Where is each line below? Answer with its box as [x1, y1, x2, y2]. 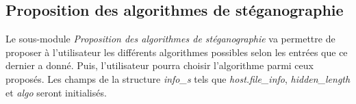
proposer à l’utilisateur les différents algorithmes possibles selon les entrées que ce [5, 44, 348, 59]
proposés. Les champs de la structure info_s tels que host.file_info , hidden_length [5, 71, 351, 86]
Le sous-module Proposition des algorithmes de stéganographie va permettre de [5, 31, 335, 46]
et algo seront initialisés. [5, 85, 107, 99]
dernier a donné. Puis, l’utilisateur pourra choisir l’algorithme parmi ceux [5, 58, 314, 73]
